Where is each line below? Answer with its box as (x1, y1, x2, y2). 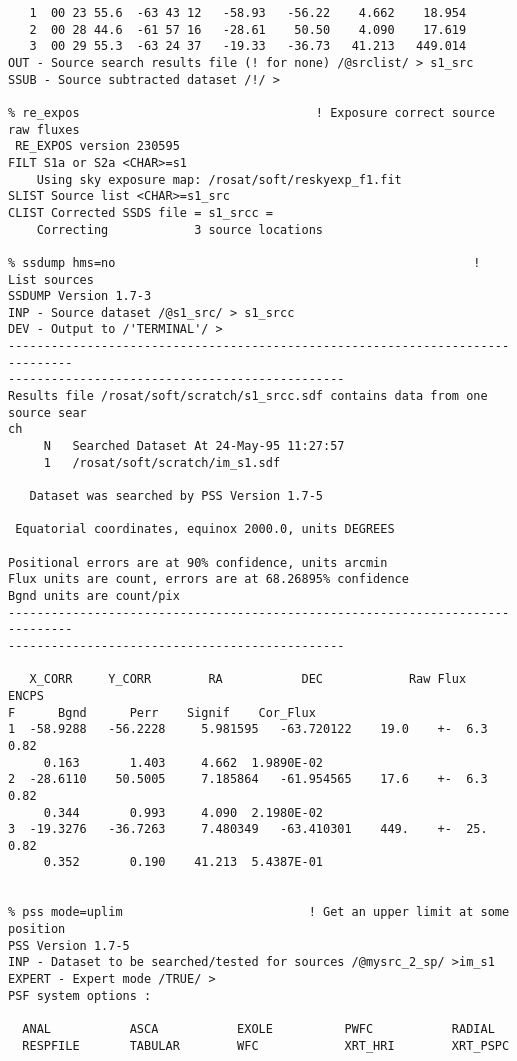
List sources (8, 272, 94, 287)
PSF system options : (8, 988, 152, 1003)
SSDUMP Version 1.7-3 (8, 289, 152, 304)
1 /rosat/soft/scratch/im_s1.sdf (43, 455, 281, 470)
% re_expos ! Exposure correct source (8, 105, 495, 120)
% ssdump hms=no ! (8, 255, 481, 270)
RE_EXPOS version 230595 (15, 139, 180, 154)
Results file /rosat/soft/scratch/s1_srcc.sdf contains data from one (8, 389, 488, 404)
